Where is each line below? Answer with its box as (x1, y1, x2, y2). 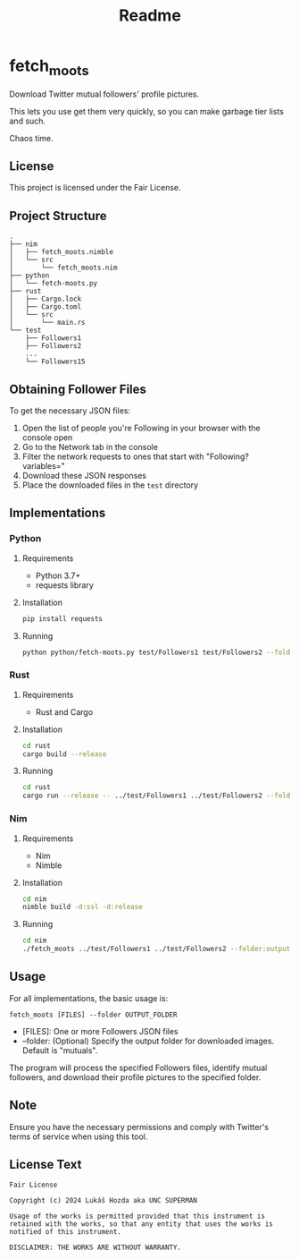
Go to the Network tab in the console (21, 441, 159, 452)
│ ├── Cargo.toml (9, 302, 82, 311)
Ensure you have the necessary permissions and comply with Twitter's (9, 1121, 270, 1132)
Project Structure (9, 208, 107, 224)
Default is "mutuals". (21, 1044, 98, 1056)
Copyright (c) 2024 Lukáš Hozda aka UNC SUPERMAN (9, 1196, 198, 1205)
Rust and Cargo (35, 706, 94, 717)
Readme (119, 5, 181, 26)
